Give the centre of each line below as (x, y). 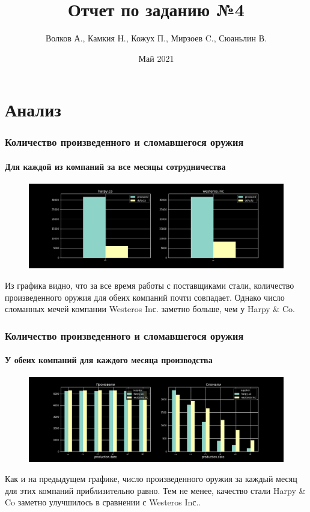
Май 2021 (156, 58)
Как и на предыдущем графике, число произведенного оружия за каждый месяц (151, 479)
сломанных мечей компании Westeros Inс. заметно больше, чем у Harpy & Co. (150, 309)
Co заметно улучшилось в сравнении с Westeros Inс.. (103, 502)
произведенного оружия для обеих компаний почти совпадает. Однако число (145, 297)
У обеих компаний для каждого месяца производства (109, 360)
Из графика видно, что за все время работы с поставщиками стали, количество (150, 285)
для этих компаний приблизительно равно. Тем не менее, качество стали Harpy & (155, 490)
